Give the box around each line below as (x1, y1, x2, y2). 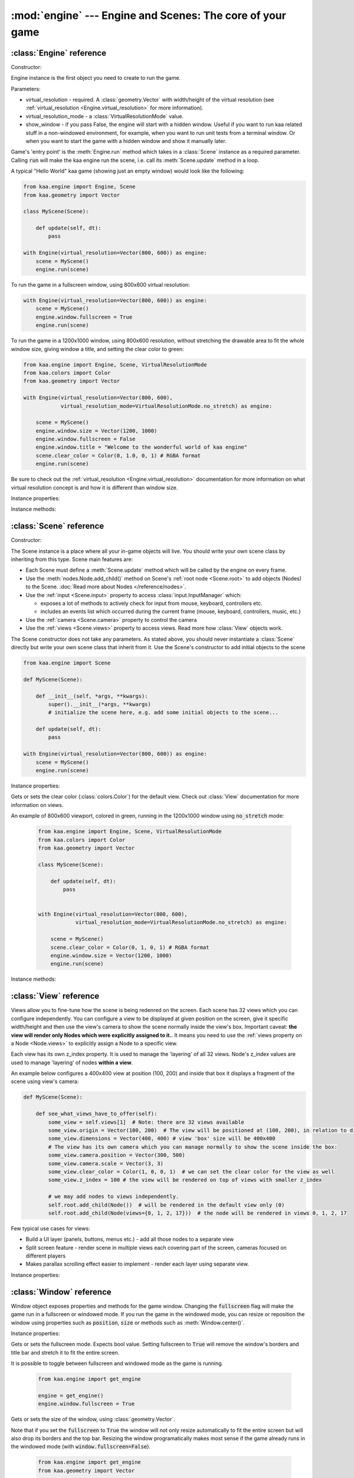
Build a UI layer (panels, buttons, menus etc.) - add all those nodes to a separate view (25, 1236, 234, 1243)
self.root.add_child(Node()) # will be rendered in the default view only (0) (48, 1201, 285, 1208)
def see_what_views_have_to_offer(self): (35, 1110, 158, 1117)
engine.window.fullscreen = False (35, 436, 136, 443)
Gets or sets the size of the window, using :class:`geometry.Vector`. (11, 1416, 175, 1423)
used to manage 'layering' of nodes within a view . (11, 1059, 133, 1066)
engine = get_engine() (38, 1392, 104, 1399)
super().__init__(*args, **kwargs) (48, 701, 152, 708)
